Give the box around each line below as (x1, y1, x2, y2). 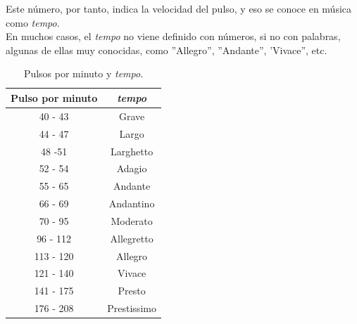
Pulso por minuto (11, 90, 98, 105)
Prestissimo (107, 301, 156, 316)
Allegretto (110, 231, 154, 245)
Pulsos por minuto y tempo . (23, 66, 144, 81)
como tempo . (6, 15, 60, 30)
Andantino (108, 196, 155, 211)
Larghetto (111, 143, 154, 158)
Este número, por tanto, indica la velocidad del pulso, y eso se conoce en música (6, 1, 352, 15)
